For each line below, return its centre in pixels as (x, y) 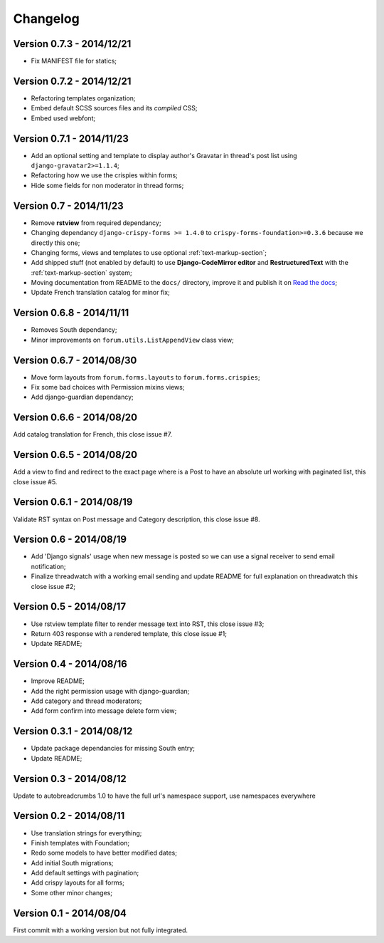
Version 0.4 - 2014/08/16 (70, 664)
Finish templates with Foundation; (80, 843)
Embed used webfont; (63, 118)
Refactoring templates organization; (83, 98)
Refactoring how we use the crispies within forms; (104, 175)
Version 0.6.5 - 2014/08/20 (75, 455)
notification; (49, 566)
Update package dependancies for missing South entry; (113, 749)
